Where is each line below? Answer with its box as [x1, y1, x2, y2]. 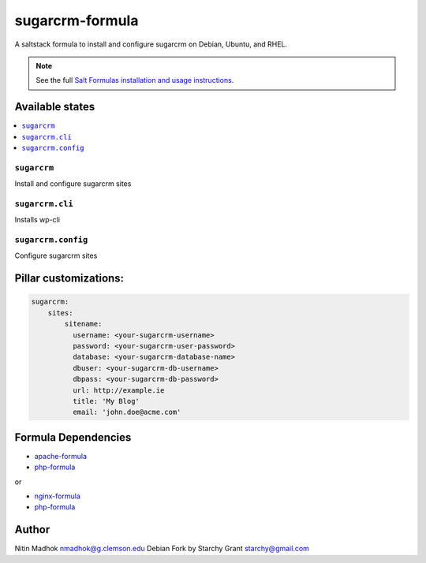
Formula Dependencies [14, 431, 132, 444]
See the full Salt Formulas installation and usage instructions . [35, 76, 234, 85]
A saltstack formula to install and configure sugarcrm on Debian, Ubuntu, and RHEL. [14, 39, 288, 49]
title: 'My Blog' [72, 397, 140, 405]
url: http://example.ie [72, 386, 165, 394]
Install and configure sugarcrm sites [14, 179, 132, 188]
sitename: [64, 319, 103, 329]
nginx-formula [34, 491, 80, 501]
